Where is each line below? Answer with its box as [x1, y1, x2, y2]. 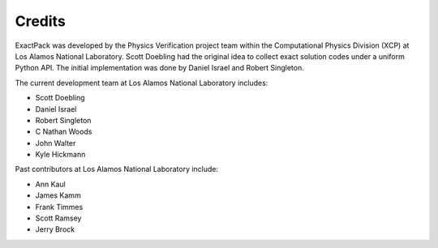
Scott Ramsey [35, 213, 82, 223]
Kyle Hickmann [35, 150, 86, 160]
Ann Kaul [35, 179, 67, 189]
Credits [15, 12, 67, 30]
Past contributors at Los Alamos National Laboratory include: [15, 165, 219, 174]
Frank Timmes [35, 202, 84, 212]
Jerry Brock [35, 224, 75, 234]
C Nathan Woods [35, 126, 92, 137]
